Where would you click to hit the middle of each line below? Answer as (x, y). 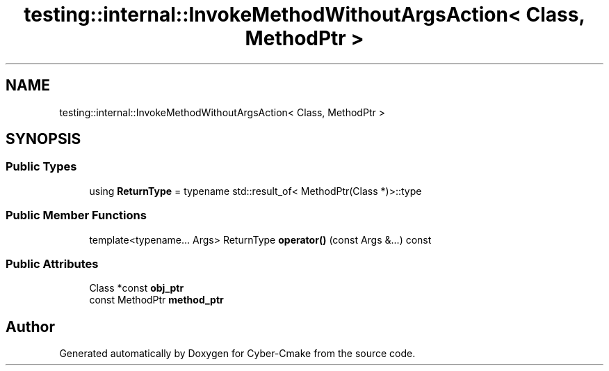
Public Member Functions (76, 215)
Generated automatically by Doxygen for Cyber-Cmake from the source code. (237, 354)
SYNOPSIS (43, 139)
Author (30, 326)
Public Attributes (52, 263)
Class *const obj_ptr (137, 288)
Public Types (41, 167)
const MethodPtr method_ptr (156, 300)
